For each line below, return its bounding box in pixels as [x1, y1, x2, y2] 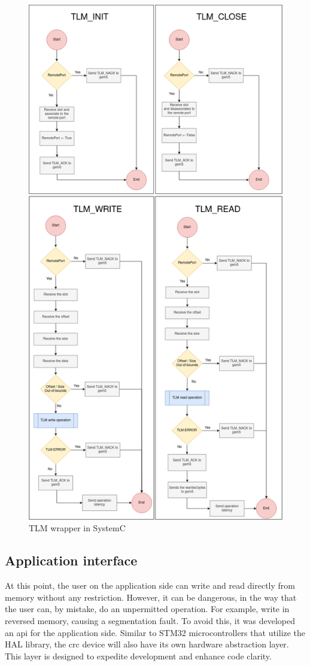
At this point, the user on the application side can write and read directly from [5, 579, 296, 592]
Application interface [5, 551, 138, 570]
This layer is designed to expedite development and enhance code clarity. [5, 649, 272, 662]
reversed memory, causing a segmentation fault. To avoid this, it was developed [5, 614, 296, 626]
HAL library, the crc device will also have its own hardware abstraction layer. [5, 638, 289, 650]
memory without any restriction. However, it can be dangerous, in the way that [5, 591, 297, 603]
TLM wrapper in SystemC [29, 522, 126, 534]
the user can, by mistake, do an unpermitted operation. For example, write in [5, 603, 290, 615]
